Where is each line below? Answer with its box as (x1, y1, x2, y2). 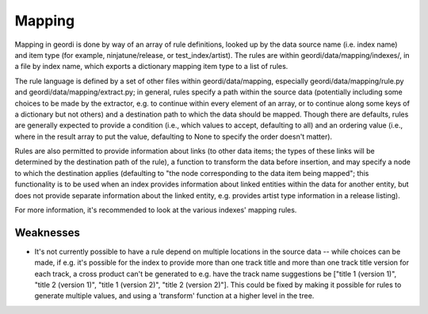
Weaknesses (14, 226, 81, 239)
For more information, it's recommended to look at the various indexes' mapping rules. (14, 205, 297, 215)
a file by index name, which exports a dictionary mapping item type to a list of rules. (14, 62, 289, 71)
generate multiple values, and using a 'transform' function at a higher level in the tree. (34, 291, 315, 301)
